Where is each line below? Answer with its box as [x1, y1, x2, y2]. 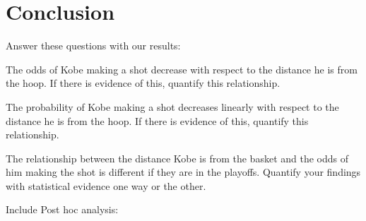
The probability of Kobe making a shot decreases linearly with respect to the [6, 99, 339, 114]
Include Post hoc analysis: [6, 202, 119, 217]
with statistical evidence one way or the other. [6, 178, 206, 193]
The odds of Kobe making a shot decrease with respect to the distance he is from [6, 61, 358, 76]
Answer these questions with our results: [6, 38, 181, 53]
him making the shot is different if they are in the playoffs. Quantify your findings [6, 165, 361, 179]
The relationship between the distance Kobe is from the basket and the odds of [6, 150, 349, 165]
